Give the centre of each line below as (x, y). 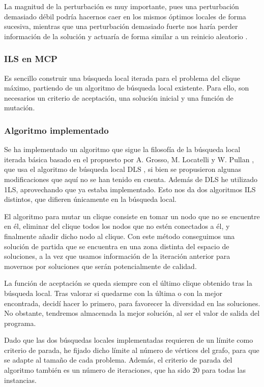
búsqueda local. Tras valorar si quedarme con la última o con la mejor (113, 293)
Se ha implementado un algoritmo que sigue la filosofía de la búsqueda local (122, 149)
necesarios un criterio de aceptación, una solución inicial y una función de (119, 97)
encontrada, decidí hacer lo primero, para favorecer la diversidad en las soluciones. (132, 303)
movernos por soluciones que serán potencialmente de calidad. (100, 266)
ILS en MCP (31, 59)
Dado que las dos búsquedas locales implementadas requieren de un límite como (129, 340)
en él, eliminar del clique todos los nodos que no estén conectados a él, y (117, 226)
